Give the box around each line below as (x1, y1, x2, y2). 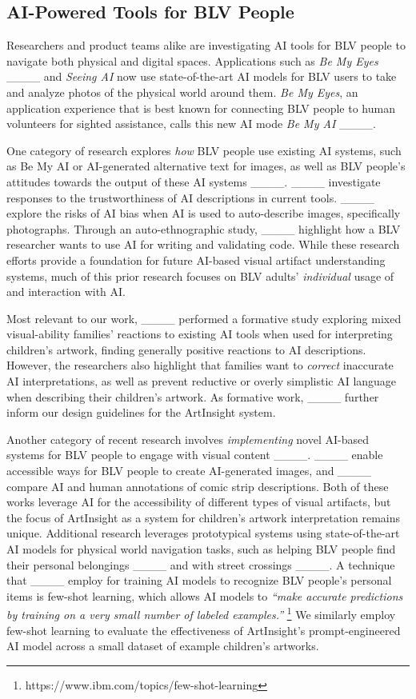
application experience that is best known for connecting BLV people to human (6, 99, 395, 116)
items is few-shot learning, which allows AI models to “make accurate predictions (6, 587, 403, 604)
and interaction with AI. (6, 283, 126, 300)
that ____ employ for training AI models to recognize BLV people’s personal (6, 572, 392, 589)
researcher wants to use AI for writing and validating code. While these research (6, 236, 400, 253)
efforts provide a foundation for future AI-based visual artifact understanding (6, 251, 386, 268)
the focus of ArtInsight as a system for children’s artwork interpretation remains (6, 509, 401, 525)
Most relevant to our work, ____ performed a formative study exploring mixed (6, 310, 402, 326)
